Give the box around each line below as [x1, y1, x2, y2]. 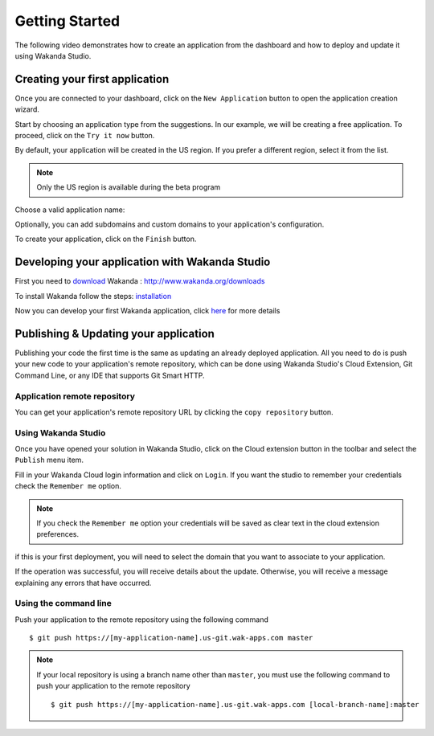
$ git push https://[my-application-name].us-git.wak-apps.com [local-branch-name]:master [51, 700, 420, 709]
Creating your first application [14, 72, 170, 86]
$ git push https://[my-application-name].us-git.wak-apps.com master [29, 633, 313, 643]
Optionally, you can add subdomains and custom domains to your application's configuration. [14, 219, 325, 229]
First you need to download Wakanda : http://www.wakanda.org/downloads [14, 276, 265, 286]
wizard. [14, 104, 40, 114]
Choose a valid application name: [14, 205, 125, 215]
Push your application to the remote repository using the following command [14, 615, 269, 624]
